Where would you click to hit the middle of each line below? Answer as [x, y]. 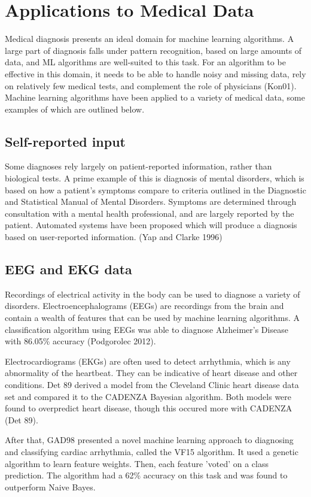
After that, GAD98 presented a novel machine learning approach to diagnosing [149, 440]
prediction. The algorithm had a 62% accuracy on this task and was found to [146, 475]
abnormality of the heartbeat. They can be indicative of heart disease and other [151, 373]
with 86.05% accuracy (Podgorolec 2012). [80, 341]
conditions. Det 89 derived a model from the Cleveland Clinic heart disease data [152, 384]
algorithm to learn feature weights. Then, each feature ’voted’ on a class [137, 463]
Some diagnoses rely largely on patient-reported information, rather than [138, 166]
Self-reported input [65, 141]
